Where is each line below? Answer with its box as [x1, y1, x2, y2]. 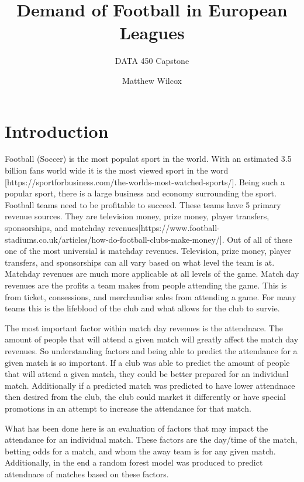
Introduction [5, 118, 109, 142]
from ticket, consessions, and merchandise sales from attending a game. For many [5, 290, 296, 303]
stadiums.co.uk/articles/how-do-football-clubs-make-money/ [5, 233, 220, 245]
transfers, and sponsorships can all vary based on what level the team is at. [5, 256, 275, 268]
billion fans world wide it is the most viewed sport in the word [5, 164, 229, 176]
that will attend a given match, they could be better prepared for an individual [5, 368, 289, 380]
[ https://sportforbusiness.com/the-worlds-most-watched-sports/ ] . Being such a [5, 175, 285, 188]
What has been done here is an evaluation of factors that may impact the [5, 422, 268, 434]
